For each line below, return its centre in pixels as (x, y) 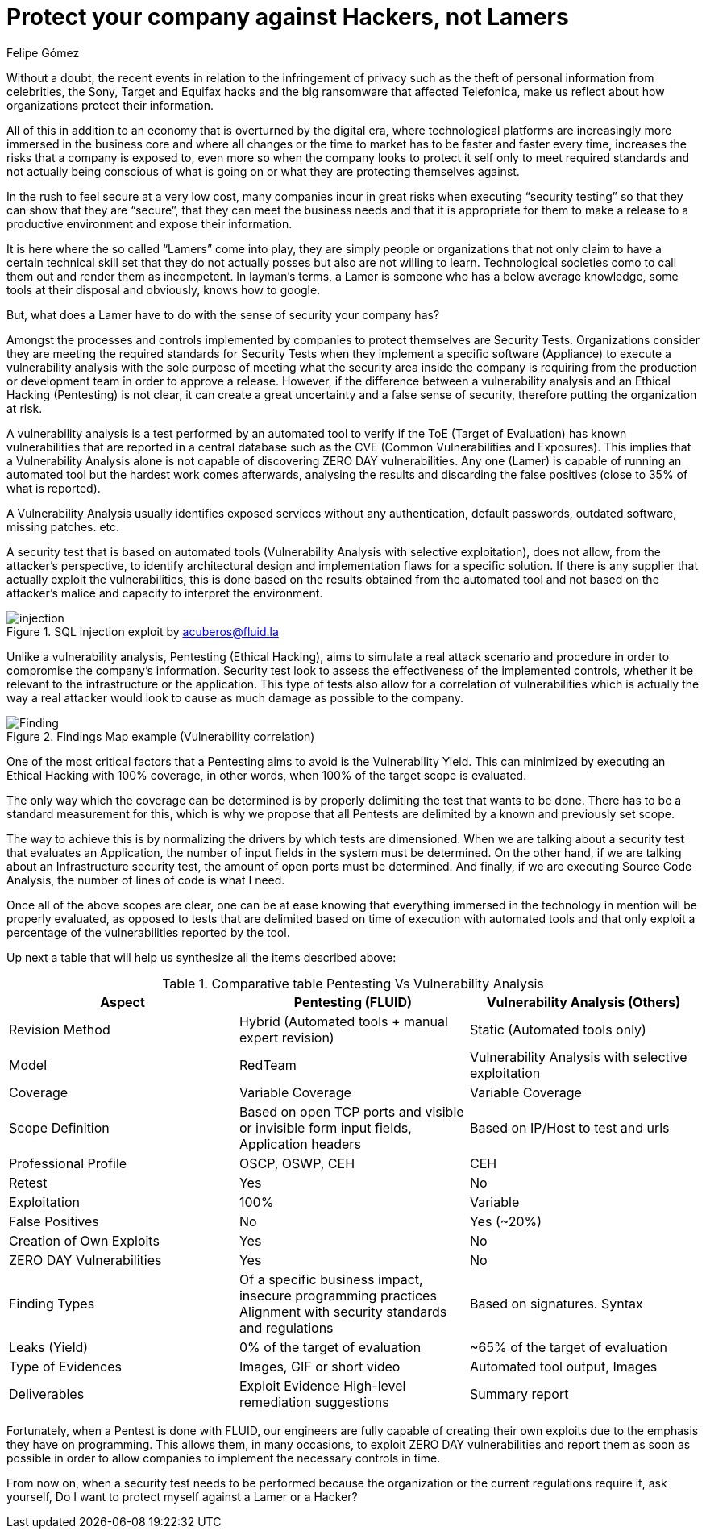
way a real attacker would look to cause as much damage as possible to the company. (235, 697)
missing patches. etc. (63, 526)
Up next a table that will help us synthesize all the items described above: (201, 957)
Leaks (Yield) (49, 1347)
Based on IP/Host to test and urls (569, 1127)
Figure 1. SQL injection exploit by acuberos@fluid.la (143, 631)
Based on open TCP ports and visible (351, 1111)
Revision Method (60, 1029)
